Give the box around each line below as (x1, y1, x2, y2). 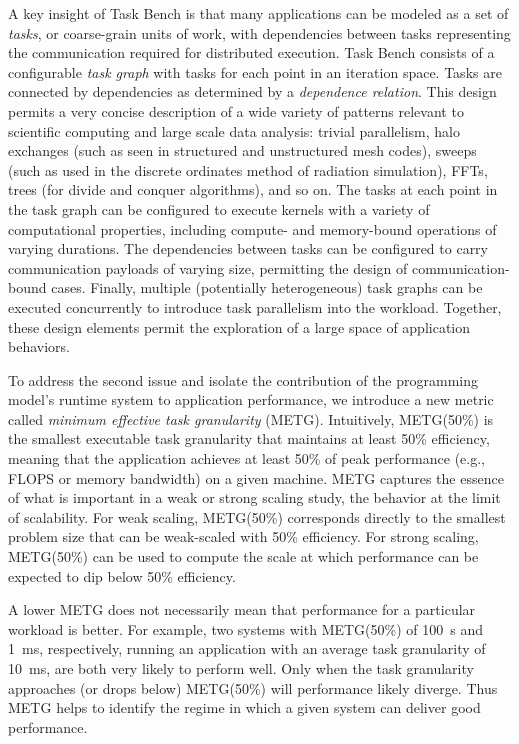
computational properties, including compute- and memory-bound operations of (8, 218, 497, 239)
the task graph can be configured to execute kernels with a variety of (8, 198, 430, 219)
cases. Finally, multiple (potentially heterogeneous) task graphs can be (51, 277, 483, 298)
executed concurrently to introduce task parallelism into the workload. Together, (8, 296, 502, 317)
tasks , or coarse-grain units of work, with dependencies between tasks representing (8, 22, 511, 43)
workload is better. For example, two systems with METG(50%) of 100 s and (8, 618, 484, 639)
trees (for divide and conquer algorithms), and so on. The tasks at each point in (8, 179, 498, 200)
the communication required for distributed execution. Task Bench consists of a (8, 42, 495, 63)
